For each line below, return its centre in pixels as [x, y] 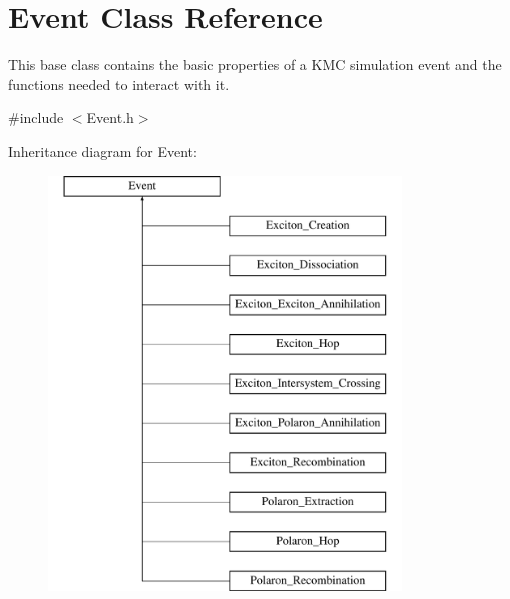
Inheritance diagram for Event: [102, 150]
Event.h [110, 117]
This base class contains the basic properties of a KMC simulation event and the [255, 64]
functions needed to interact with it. [119, 83]
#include [36, 117]
